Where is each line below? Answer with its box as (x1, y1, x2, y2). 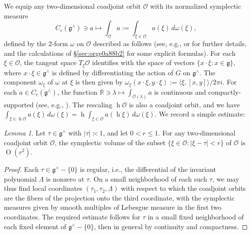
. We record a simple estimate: (154, 109, 245, 119)
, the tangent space (20, 57, 77, 67)
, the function (57, 86, 98, 97)
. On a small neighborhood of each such (89, 173, 207, 184)
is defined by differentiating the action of (52, 67, 173, 77)
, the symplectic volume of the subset (54, 137, 166, 147)
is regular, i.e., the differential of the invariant (80, 164, 216, 174)
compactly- (208, 86, 241, 97)
